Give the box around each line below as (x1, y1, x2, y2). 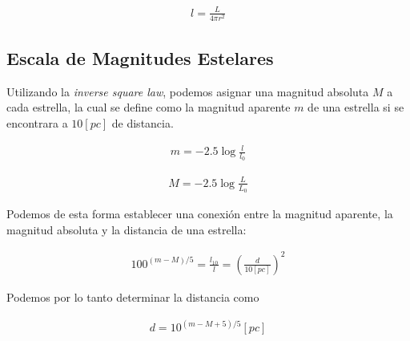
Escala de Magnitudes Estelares (6, 46, 274, 71)
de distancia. (111, 115, 174, 132)
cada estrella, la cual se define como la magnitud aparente (6, 99, 291, 116)
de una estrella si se (307, 99, 404, 116)
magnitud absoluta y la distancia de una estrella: (6, 221, 247, 237)
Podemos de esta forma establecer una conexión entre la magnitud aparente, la (6, 205, 393, 222)
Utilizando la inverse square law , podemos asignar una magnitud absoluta (6, 83, 369, 99)
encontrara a (6, 115, 68, 132)
